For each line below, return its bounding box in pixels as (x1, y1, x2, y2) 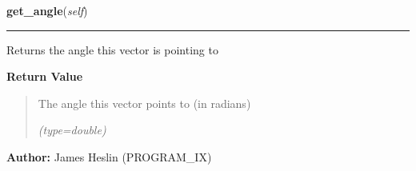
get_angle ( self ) (6, 2, 88, 18)
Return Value (6, 68, 83, 85)
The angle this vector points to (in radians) (38, 94, 251, 111)
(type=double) (38, 121, 106, 138)
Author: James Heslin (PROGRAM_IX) (6, 148, 212, 165)
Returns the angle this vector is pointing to (6, 41, 218, 58)
